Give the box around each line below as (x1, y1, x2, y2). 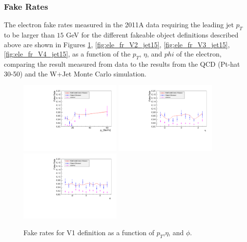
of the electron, (176, 49, 222, 59)
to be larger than (4, 30, 55, 40)
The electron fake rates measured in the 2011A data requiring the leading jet (4, 19, 234, 30)
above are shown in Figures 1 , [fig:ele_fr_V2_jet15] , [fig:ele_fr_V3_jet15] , (4, 39, 230, 49)
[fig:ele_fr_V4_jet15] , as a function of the (4, 49, 131, 59)
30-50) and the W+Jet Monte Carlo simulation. (4, 68, 146, 78)
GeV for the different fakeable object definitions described (66, 30, 239, 40)
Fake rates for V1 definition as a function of (23, 227, 155, 238)
